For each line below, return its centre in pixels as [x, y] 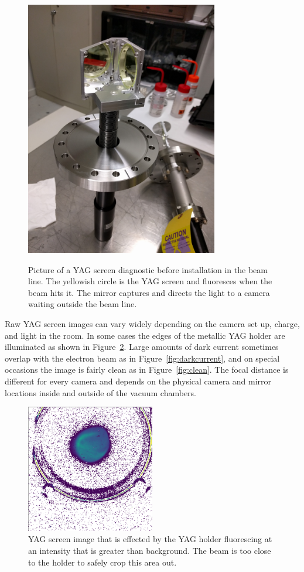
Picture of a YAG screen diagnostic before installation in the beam [148, 269]
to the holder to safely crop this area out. [103, 562]
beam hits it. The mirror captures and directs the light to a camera [149, 292]
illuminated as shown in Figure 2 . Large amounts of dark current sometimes [142, 347]
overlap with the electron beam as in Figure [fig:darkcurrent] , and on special [142, 358]
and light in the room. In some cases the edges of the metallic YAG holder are [145, 335]
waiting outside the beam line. [83, 304]
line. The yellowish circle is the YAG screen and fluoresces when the [150, 281]
